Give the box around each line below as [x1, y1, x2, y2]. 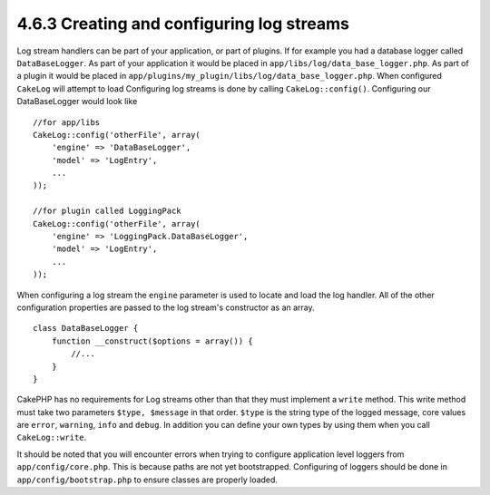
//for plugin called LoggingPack [33, 206, 181, 217]
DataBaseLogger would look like [16, 96, 138, 107]
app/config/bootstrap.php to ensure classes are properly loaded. [16, 474, 279, 485]
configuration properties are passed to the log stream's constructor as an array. [16, 302, 315, 313]
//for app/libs [33, 117, 101, 127]
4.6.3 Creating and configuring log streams [16, 14, 349, 34]
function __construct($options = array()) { [51, 335, 253, 346]
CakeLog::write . [16, 432, 87, 443]
